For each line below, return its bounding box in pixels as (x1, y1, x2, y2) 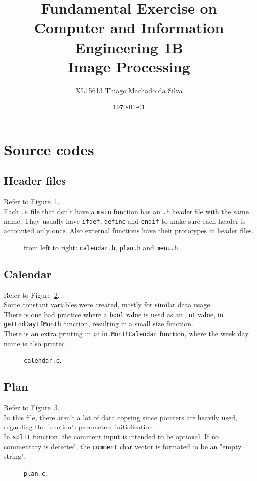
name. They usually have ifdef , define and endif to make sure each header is (4, 215, 246, 226)
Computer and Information (34, 17, 224, 38)
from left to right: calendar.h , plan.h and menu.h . (24, 242, 180, 252)
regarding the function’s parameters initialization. (4, 422, 155, 432)
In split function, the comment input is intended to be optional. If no (4, 431, 219, 442)
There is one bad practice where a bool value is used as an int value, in (4, 309, 224, 319)
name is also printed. (4, 338, 67, 348)
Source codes (4, 139, 94, 159)
